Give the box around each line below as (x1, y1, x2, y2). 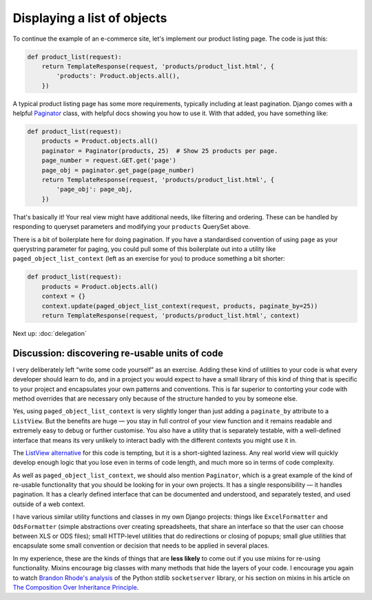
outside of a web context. (12, 500, 85, 508)
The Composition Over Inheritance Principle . (12, 583, 139, 591)
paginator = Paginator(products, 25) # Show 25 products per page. (41, 147, 278, 154)
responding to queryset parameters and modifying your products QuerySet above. (12, 223, 251, 231)
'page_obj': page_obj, (56, 186, 134, 193)
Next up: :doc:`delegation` (12, 329, 87, 337)
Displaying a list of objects (12, 10, 167, 26)
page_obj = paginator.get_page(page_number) (41, 166, 195, 174)
